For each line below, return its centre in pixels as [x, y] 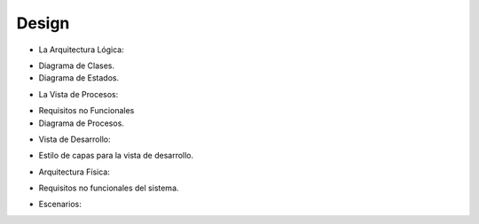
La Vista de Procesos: [79, 94]
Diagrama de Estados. [79, 78]
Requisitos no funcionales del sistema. [109, 188]
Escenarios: [60, 205]
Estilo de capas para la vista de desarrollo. [116, 156]
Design [43, 23]
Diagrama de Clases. [77, 66]
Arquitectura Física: [74, 172]
